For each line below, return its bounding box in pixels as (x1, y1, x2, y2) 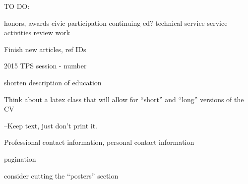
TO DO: (4, 1, 30, 11)
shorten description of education (4, 77, 102, 87)
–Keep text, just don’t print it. (4, 120, 97, 130)
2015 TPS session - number (4, 61, 87, 71)
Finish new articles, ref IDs (4, 44, 86, 54)
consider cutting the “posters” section (4, 170, 119, 181)
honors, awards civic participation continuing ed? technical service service (4, 17, 228, 28)
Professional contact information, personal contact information (4, 137, 194, 147)
